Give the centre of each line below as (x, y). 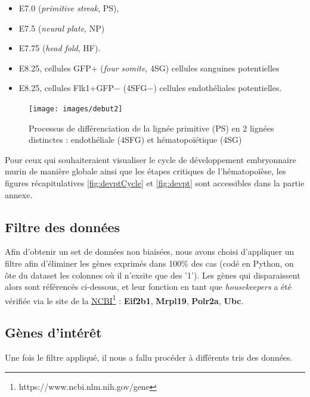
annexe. (19, 194)
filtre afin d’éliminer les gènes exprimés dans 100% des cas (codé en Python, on (149, 263)
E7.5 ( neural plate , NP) (62, 28)
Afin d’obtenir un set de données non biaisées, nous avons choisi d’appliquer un (150, 251)
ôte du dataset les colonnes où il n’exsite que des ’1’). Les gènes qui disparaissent (153, 275)
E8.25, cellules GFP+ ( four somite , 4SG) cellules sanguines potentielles (149, 68)
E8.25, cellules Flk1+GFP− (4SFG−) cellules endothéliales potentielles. (150, 88)
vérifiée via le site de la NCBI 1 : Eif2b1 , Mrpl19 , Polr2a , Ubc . (124, 299)
